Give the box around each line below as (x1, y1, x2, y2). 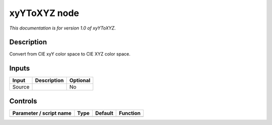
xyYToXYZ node (9, 7, 80, 18)
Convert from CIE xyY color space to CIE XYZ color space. (9, 51, 130, 57)
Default (95, 109, 113, 116)
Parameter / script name (12, 109, 72, 116)
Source (12, 83, 30, 90)
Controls (9, 96, 37, 105)
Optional (69, 77, 91, 84)
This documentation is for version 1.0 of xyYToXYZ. (9, 25, 116, 31)
